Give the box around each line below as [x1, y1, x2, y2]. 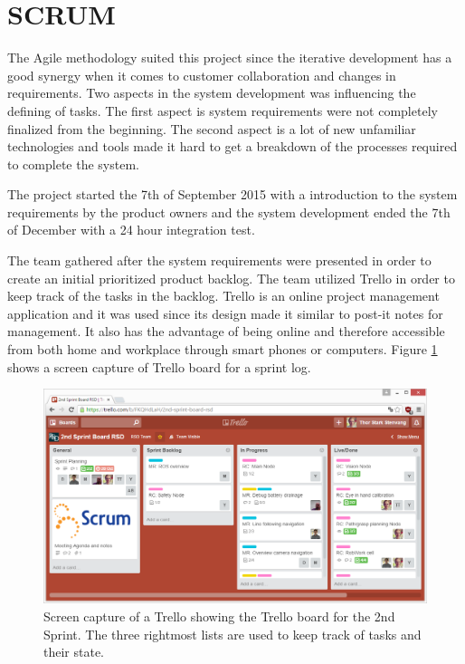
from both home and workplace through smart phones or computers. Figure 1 [7, 340, 438, 359]
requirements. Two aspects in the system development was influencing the [7, 83, 416, 102]
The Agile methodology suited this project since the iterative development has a [7, 48, 452, 67]
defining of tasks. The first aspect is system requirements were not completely [7, 101, 438, 120]
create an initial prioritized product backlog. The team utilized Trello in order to [7, 268, 455, 287]
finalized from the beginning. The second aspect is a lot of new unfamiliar [7, 119, 416, 138]
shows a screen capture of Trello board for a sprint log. [7, 357, 311, 376]
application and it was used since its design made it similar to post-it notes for [7, 303, 443, 322]
